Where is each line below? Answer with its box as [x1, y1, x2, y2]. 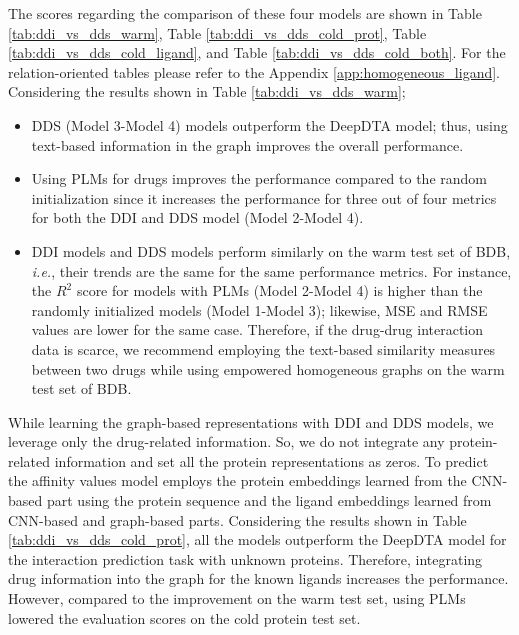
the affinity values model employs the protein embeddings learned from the [8, 470, 467, 491]
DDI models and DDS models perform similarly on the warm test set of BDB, [31, 240, 511, 261]
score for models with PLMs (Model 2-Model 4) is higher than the [76, 280, 483, 301]
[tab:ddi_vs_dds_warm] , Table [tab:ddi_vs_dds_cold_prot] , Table [8, 22, 427, 43]
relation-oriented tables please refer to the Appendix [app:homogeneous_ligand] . [8, 61, 501, 82]
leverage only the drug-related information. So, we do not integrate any [8, 431, 445, 452]
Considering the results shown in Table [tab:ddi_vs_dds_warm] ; [8, 81, 406, 102]
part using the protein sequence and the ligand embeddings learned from [46, 490, 492, 511]
